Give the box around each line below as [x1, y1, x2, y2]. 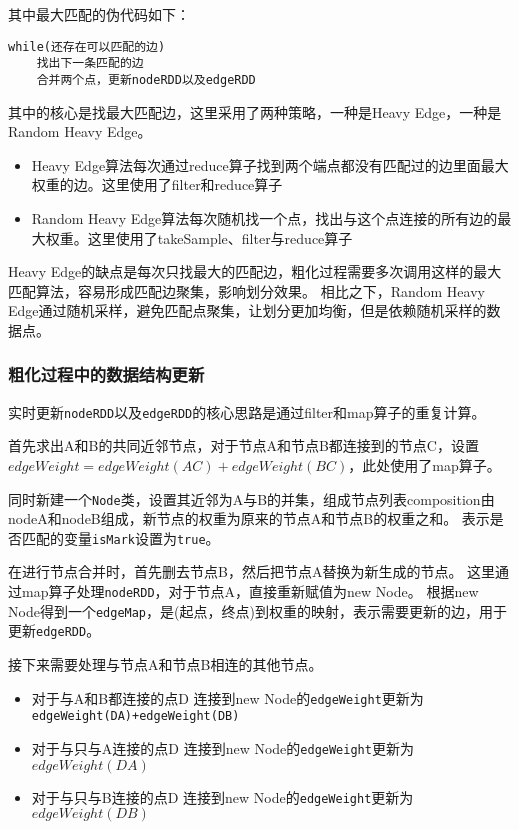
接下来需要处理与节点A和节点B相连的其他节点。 [8, 654, 323, 675]
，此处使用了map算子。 [348, 454, 501, 475]
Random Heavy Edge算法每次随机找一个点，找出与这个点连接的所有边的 [31, 207, 498, 228]
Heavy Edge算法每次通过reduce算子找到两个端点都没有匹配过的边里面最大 [31, 154, 509, 175]
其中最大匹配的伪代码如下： [8, 4, 190, 24]
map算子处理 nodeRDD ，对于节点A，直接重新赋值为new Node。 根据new [21, 581, 479, 602]
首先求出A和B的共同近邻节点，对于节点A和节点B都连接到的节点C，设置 [8, 435, 479, 456]
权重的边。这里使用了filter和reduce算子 [31, 174, 283, 195]
